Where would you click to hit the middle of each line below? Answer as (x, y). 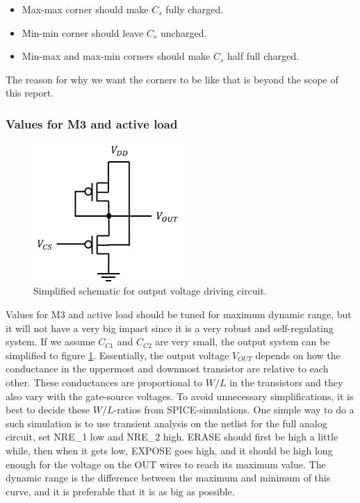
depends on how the (298, 355)
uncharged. (183, 32)
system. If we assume (50, 341)
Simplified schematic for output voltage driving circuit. (150, 291)
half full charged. (263, 56)
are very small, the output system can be (243, 341)
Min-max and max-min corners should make (116, 56)
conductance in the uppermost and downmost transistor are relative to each (167, 369)
